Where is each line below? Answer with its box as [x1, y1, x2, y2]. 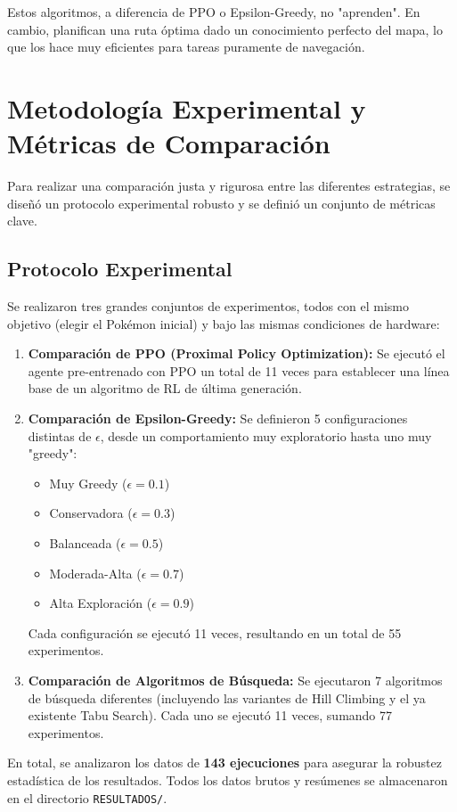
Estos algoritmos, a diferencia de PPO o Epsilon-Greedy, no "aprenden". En [7, 3, 420, 21]
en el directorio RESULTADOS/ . [7, 788, 167, 807]
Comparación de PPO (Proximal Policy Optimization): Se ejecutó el [28, 344, 445, 363]
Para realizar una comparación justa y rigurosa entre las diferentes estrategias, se [7, 176, 451, 195]
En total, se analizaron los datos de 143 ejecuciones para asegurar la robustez [7, 753, 442, 772]
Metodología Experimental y [7, 89, 366, 126]
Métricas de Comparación [7, 125, 331, 161]
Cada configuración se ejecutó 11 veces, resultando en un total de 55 [28, 623, 402, 642]
